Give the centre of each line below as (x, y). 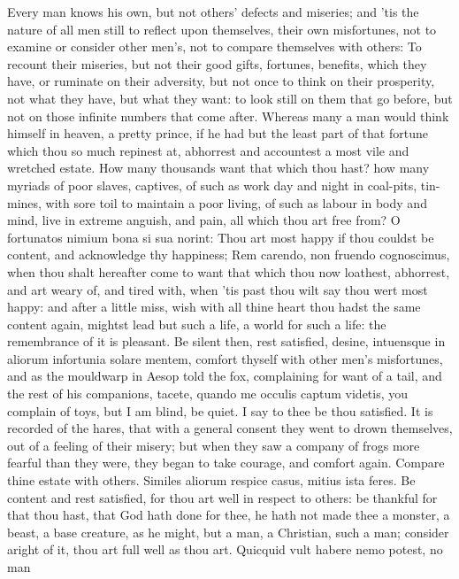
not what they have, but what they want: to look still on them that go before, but (230, 98)
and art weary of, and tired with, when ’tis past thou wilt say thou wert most (218, 289)
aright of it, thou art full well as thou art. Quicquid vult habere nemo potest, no (225, 549)
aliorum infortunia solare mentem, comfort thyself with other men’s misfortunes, (225, 358)
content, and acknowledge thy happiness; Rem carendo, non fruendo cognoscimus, (229, 255)
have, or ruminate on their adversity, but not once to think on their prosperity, (221, 81)
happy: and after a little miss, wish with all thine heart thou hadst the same (214, 307)
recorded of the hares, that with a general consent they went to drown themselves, (230, 428)
